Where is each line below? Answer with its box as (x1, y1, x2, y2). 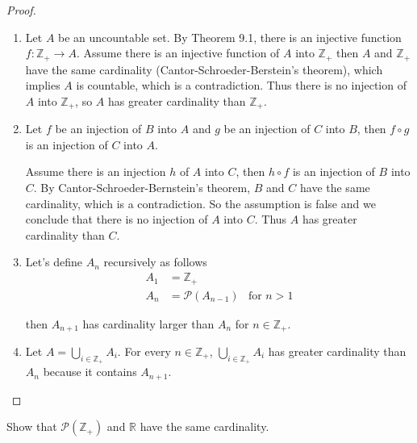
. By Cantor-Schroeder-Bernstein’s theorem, (33, 179, 251, 196)
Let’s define (25, 253, 83, 270)
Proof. (6, 2, 36, 18)
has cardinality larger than (82, 315, 215, 332)
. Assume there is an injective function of (76, 44, 280, 61)
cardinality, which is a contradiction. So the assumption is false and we (25, 194, 376, 211)
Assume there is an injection (25, 163, 166, 180)
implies (25, 77, 60, 94)
